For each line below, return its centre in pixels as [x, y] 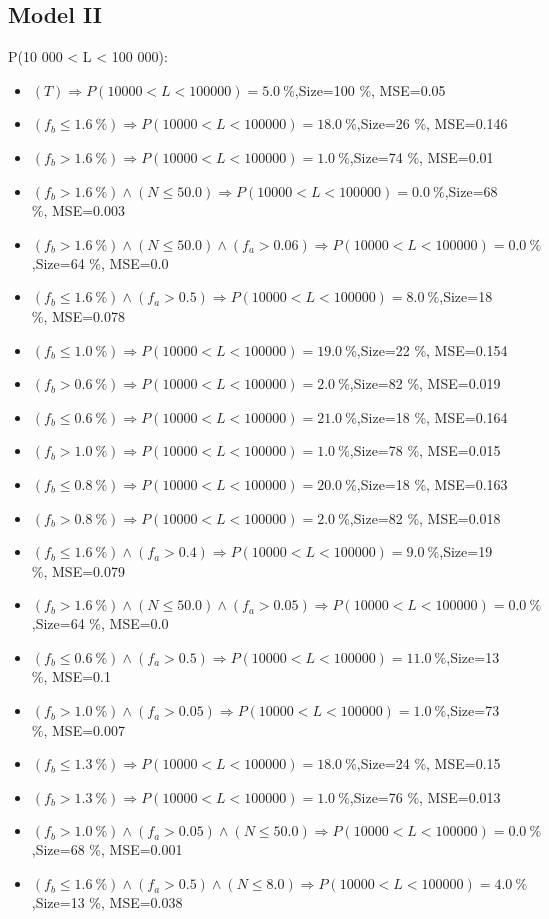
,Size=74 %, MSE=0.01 [421, 156]
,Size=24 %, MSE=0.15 [428, 763]
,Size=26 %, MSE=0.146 [432, 123]
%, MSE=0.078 [78, 315]
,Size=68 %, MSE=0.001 [107, 849]
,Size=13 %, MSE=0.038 [107, 902]
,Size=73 [473, 710]
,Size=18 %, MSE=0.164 [432, 416]
